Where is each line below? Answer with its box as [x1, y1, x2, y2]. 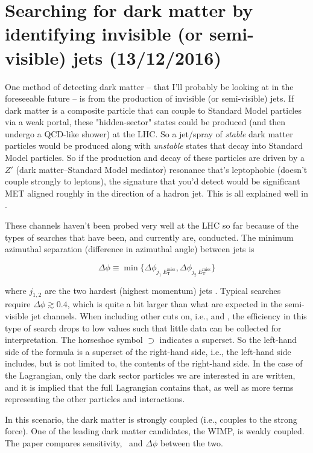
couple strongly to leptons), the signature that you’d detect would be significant [5, 175, 300, 187]
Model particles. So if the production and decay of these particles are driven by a [5, 151, 305, 164]
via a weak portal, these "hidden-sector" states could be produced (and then [5, 116, 286, 128]
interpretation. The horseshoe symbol [5, 333, 143, 346]
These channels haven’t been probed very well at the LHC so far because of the [5, 219, 299, 232]
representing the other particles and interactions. [5, 393, 185, 405]
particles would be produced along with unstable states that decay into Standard [5, 139, 303, 152]
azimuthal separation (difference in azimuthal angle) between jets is [5, 243, 255, 255]
